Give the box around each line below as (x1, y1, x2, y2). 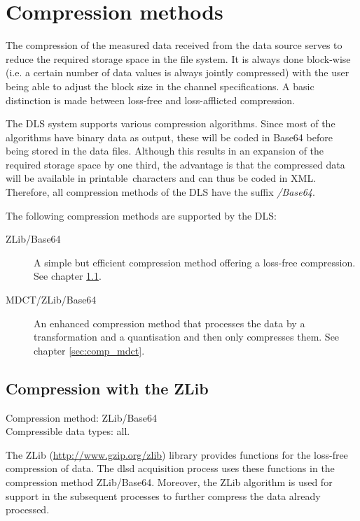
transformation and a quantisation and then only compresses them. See (34, 329, 340, 344)
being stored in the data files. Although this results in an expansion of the (6, 143, 324, 158)
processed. (6, 502, 50, 517)
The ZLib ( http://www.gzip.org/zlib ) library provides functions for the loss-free (6, 447, 348, 462)
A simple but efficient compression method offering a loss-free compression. (34, 255, 356, 269)
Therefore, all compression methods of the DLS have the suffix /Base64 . (6, 185, 315, 199)
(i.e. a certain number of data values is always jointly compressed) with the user (6, 65, 349, 80)
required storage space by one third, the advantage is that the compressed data (6, 157, 345, 171)
